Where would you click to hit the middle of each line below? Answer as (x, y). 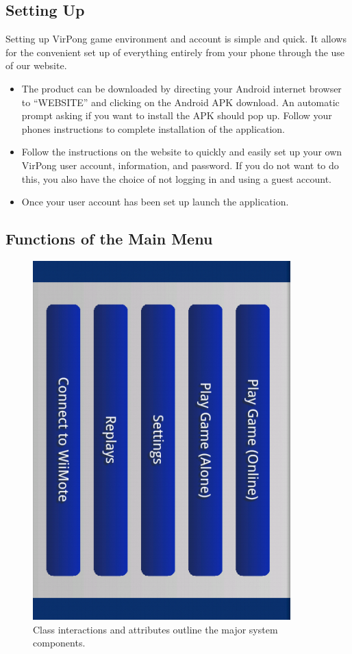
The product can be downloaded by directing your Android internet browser (181, 88)
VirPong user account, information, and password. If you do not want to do (180, 165)
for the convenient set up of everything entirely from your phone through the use (175, 52)
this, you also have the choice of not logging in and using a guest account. (176, 178)
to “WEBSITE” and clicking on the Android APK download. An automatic (180, 102)
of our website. (36, 65)
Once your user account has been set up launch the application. (155, 202)
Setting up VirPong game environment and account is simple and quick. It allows (176, 39)
